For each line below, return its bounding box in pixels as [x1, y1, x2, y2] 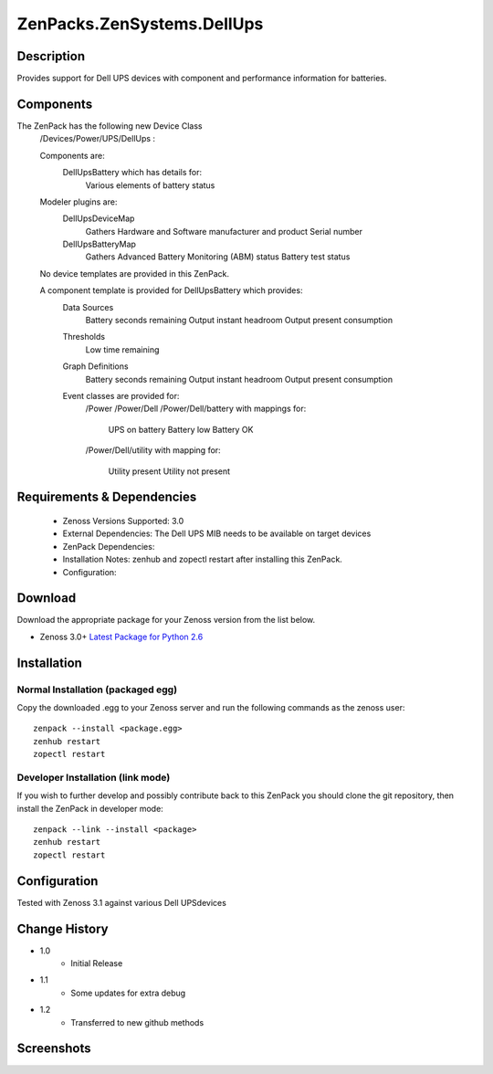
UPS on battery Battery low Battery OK [108, 424, 254, 435]
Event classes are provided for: [62, 391, 180, 401]
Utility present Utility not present [108, 466, 231, 477]
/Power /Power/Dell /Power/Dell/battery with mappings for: [85, 403, 307, 415]
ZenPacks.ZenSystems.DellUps [16, 14, 264, 34]
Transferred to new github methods [70, 1016, 205, 1027]
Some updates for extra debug [70, 987, 186, 998]
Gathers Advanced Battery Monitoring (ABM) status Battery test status [85, 251, 351, 262]
